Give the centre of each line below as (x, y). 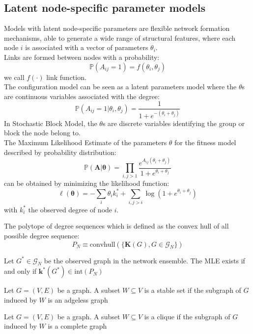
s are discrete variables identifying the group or (173, 123)
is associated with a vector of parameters (87, 47)
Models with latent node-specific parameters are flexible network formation (117, 28)
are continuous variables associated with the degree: (82, 96)
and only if (20, 271)
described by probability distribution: (60, 152)
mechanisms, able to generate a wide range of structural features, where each (120, 38)
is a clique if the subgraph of (187, 316)
